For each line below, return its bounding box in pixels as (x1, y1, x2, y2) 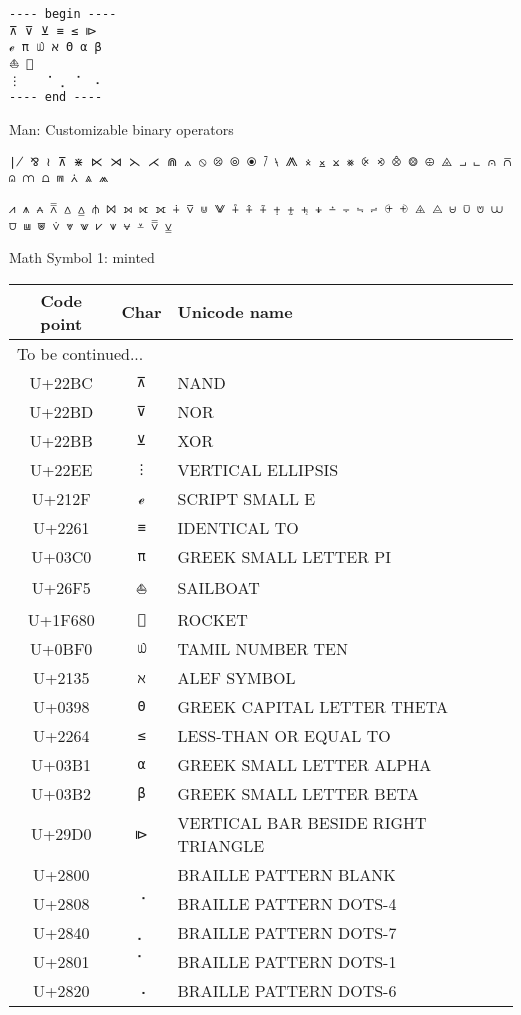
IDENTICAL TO (177, 515, 299, 539)
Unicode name (177, 300, 293, 324)
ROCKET (177, 607, 248, 631)
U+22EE (30, 457, 93, 481)
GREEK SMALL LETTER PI (177, 544, 392, 568)
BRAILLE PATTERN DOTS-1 (177, 949, 397, 973)
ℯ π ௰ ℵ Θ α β (9, 40, 102, 55)
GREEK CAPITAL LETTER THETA (177, 694, 448, 718)
